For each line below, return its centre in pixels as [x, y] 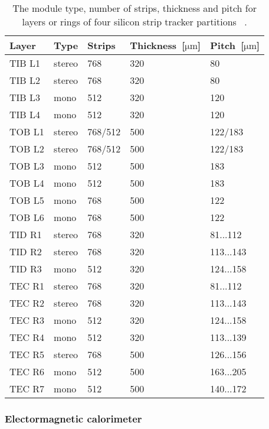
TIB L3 [25, 97]
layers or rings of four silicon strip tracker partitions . [134, 22]
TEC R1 [27, 286]
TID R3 [26, 269]
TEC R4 [27, 337]
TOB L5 [27, 200]
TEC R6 [27, 371]
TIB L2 [25, 80]
